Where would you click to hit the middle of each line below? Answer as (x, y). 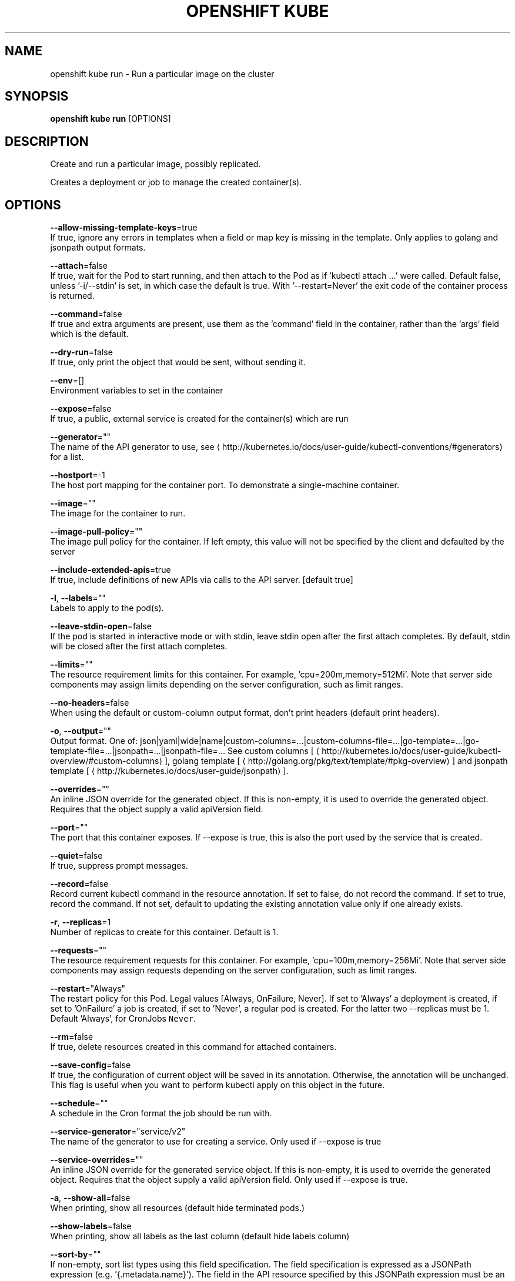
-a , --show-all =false (90, 1198)
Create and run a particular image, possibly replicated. (155, 164)
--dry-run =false (81, 352)
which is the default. (89, 334)
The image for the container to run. (118, 513)
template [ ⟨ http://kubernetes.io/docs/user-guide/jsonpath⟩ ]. (169, 771)
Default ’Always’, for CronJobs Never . (123, 1019)
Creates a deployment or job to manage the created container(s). (176, 182)
